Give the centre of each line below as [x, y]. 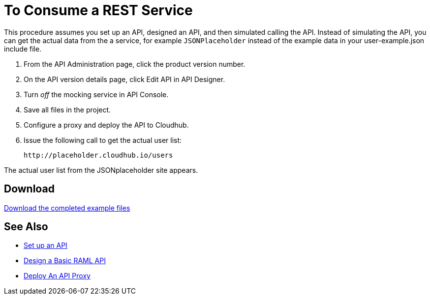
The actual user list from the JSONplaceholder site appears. [101, 170]
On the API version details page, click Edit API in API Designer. [124, 79]
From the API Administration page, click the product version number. [135, 64]
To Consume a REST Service [98, 10]
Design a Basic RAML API [65, 261]
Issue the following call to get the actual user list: [103, 140]
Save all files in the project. [67, 109]
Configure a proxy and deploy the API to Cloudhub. [106, 125]
